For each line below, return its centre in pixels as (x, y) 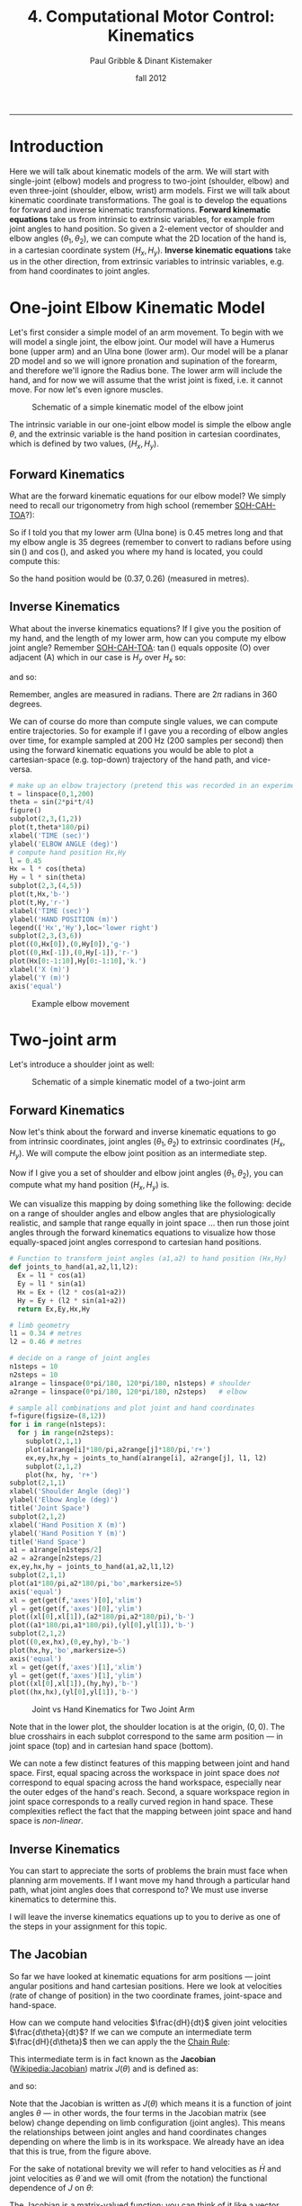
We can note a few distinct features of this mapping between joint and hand (150, 1763)
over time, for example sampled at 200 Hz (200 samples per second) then (147, 740)
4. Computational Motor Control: (151, 17)
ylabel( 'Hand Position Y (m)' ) (68, 1533)
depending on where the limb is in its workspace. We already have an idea (147, 2141)
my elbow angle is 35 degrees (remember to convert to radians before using (151, 543)
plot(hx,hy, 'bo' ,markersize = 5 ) (68, 1650)
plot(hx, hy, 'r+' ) (62, 1475)
